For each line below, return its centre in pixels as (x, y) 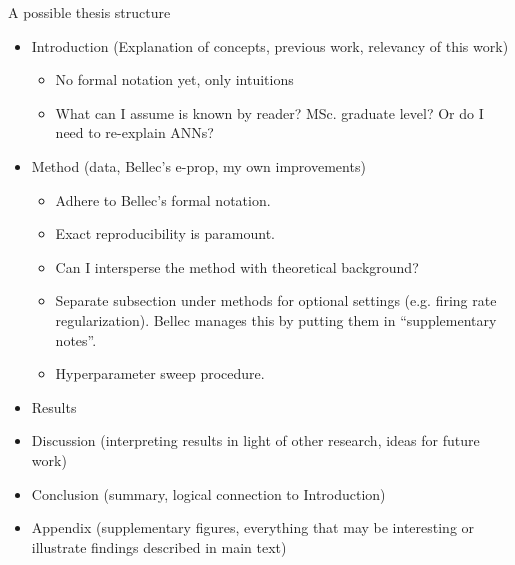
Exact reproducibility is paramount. (165, 233)
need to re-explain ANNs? (134, 132)
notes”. (76, 339)
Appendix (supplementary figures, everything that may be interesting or (253, 527)
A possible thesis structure (89, 12)
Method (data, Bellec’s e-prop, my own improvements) (198, 165)
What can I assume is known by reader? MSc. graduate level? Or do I (269, 112)
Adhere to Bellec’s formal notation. (163, 199)
